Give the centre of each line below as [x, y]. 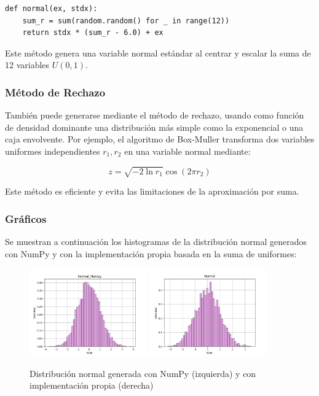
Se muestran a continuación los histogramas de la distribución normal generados [156, 241]
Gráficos [26, 218]
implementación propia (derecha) [92, 385]
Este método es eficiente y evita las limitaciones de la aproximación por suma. [152, 191]
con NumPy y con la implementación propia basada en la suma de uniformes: [151, 253]
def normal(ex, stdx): [51, 9]
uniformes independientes [53, 151]
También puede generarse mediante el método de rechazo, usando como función [155, 115]
